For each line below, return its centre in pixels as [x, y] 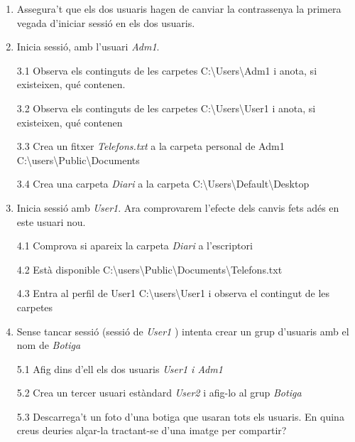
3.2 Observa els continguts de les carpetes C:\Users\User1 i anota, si [166, 108]
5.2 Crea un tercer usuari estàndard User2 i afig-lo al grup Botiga [159, 393]
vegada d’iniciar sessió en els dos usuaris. [106, 22]
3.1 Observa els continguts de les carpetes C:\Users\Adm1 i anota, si [167, 70]
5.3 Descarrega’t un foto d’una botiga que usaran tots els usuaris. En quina [180, 416]
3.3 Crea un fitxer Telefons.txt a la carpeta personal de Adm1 [151, 146]
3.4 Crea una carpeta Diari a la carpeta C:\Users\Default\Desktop [163, 184]
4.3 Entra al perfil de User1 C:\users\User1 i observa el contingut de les [173, 293]
